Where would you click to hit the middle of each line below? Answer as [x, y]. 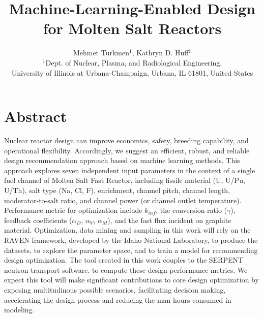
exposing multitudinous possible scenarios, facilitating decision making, [115, 289]
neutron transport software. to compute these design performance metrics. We [126, 269]
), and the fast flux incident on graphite [169, 220]
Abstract [36, 116]
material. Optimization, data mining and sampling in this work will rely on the [127, 230]
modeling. [19, 310]
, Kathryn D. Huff [160, 53]
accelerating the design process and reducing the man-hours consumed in [118, 299]
